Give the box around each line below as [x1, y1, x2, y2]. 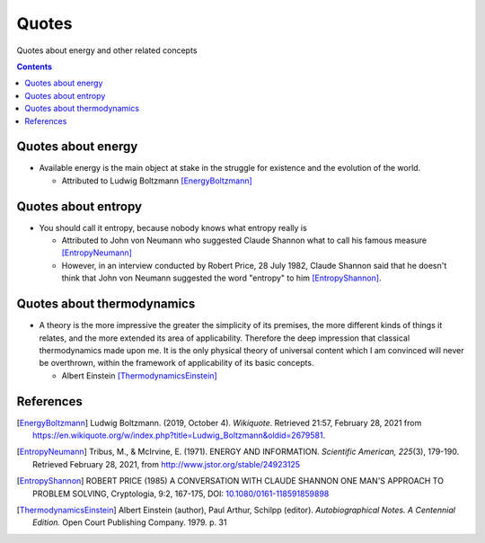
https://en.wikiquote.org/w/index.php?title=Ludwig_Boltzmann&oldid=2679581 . [32, 430, 326, 441]
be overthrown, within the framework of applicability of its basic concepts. [39, 358, 314, 369]
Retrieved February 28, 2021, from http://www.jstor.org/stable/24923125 [32, 458, 301, 469]
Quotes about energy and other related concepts [16, 45, 198, 56]
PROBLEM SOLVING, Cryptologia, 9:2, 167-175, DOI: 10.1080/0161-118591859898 [32, 488, 330, 499]
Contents [16, 61, 53, 72]
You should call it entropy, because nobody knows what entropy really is [39, 222, 307, 233]
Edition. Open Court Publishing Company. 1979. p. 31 [32, 517, 227, 528]
